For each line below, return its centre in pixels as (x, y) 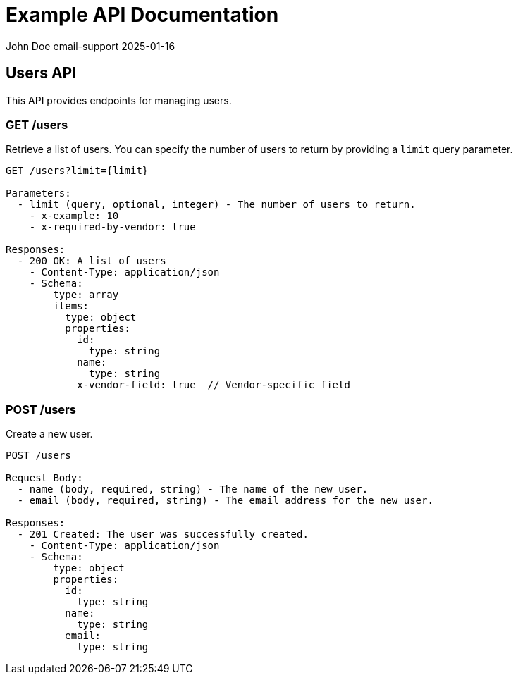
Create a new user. (49, 434)
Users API (41, 73)
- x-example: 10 (74, 216)
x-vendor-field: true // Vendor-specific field (214, 385)
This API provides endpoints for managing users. (119, 100)
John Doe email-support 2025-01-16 (91, 46)
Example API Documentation (142, 15)
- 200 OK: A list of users (92, 261)
